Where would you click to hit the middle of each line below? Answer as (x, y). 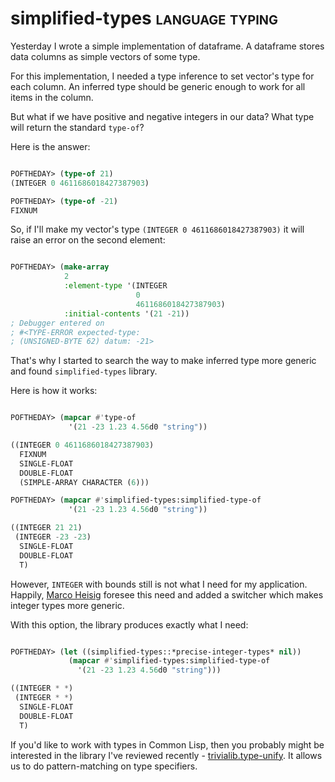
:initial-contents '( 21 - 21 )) (126, 313)
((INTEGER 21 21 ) (46, 528)
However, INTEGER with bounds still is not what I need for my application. (159, 584)
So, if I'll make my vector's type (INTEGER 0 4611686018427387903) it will (157, 229)
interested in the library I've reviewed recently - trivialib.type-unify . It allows (166, 755)
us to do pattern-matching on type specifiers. (104, 766)
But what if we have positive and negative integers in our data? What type (162, 116)
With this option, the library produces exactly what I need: (129, 624)
